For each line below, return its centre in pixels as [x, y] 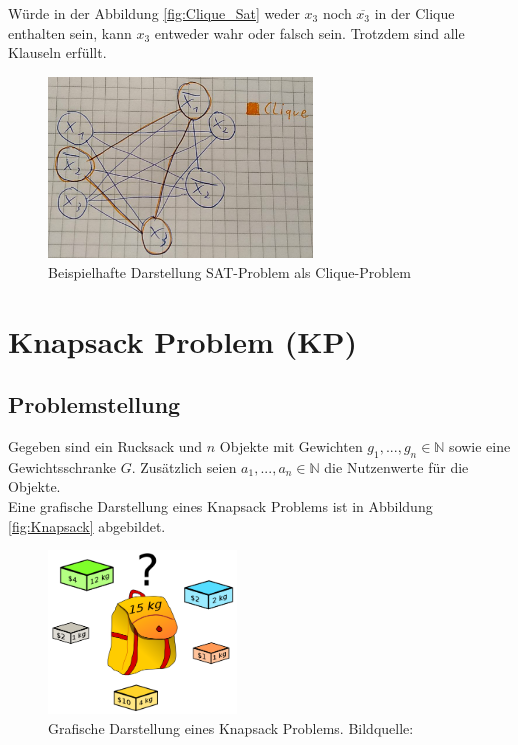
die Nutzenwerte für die [396, 466]
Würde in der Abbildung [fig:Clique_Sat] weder [154, 13]
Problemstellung [94, 404]
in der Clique [414, 13]
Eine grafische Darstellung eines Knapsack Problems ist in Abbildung [220, 506]
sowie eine [480, 446]
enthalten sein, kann [70, 32]
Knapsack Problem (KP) [182, 340]
